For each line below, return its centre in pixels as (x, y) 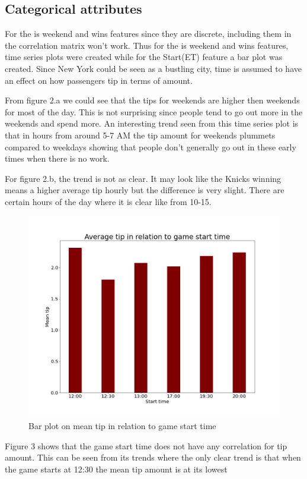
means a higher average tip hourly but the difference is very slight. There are (145, 190)
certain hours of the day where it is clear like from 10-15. (108, 201)
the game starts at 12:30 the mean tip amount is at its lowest (116, 469)
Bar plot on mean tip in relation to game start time (122, 426)
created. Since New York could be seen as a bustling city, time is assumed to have (153, 68)
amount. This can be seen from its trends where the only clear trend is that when (153, 457)
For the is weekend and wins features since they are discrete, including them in (148, 34)
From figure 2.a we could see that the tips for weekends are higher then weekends (152, 100)
